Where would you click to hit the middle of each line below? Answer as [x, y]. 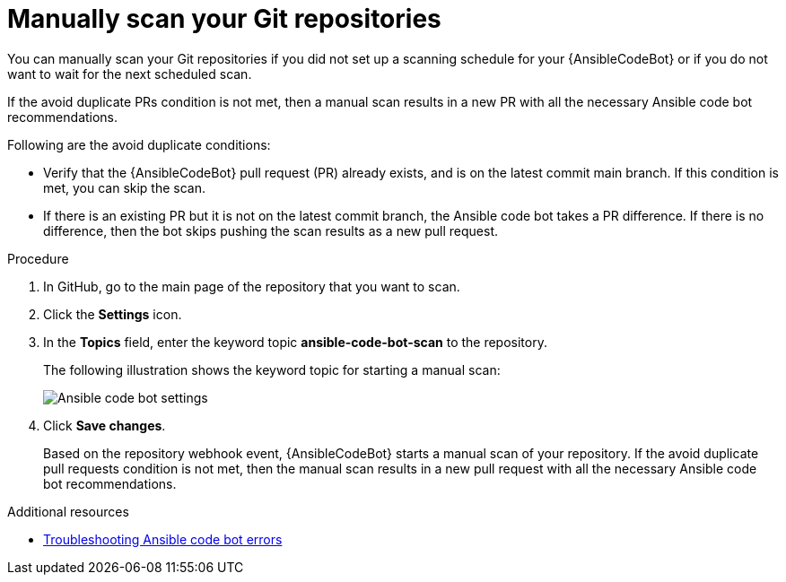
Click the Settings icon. [113, 314]
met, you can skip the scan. [125, 187]
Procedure [38, 258]
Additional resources [68, 511]
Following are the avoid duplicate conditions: [139, 144]
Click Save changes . [105, 425]
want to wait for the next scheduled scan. [130, 74]
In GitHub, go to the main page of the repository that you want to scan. [252, 286]
